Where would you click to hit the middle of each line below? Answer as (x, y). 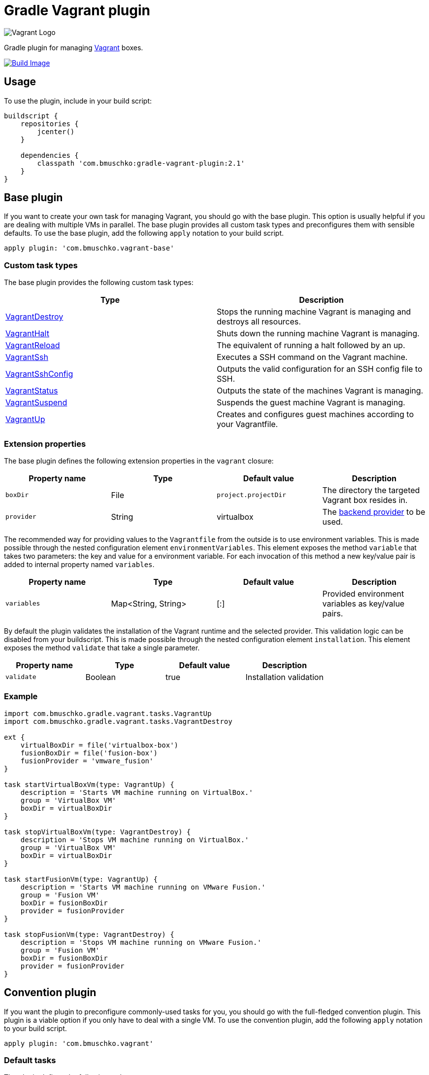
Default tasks (30, 1060)
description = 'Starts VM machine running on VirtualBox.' (137, 792)
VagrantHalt (27, 334)
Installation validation (284, 677)
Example (21, 697)
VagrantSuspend (36, 403)
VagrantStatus (32, 391)
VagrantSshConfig (39, 374)
